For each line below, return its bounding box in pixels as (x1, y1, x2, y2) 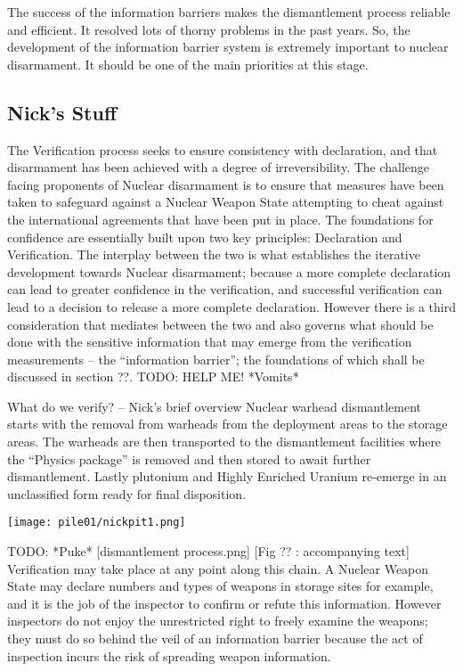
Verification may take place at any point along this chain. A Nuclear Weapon (7, 559, 429, 577)
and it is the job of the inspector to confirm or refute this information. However (7, 593, 442, 612)
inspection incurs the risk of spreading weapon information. (7, 646, 331, 665)
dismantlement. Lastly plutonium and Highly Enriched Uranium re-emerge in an (7, 467, 447, 486)
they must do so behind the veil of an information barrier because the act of (7, 629, 423, 648)
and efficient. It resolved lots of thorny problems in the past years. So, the (7, 20, 410, 38)
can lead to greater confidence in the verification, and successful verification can (7, 280, 443, 299)
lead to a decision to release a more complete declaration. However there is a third (7, 297, 456, 315)
